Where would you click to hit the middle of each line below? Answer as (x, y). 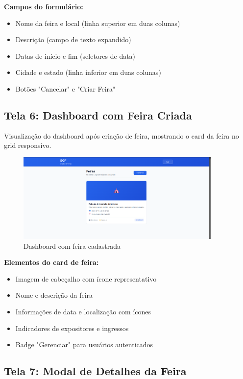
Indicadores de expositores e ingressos (72, 328)
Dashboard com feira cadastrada (72, 246)
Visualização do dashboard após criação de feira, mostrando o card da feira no (121, 135)
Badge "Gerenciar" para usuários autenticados (84, 344)
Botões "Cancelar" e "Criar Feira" (65, 88)
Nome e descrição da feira (54, 295)
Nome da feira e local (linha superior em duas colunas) (98, 23)
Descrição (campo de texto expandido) (73, 39)
